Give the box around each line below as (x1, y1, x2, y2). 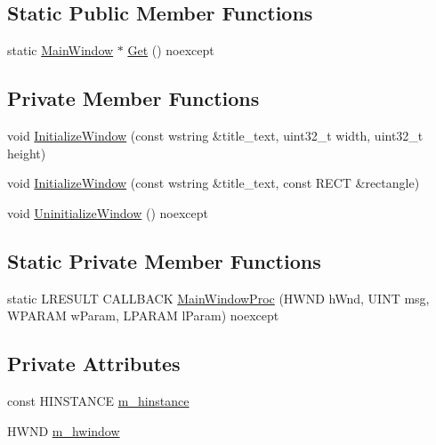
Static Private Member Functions (7, 247, 321, 274)
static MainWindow (7, 41, 114, 60)
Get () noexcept (127, 41, 214, 60)
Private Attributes (7, 350, 181, 377)
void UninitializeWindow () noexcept (7, 203, 208, 222)
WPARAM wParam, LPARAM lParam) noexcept (7, 306, 279, 325)
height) (7, 143, 46, 162)
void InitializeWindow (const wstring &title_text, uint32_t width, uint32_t (7, 126, 424, 144)
